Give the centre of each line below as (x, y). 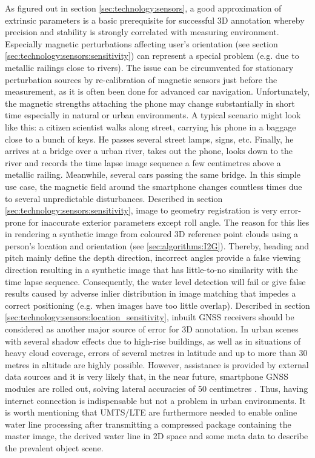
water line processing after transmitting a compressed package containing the (148, 424)
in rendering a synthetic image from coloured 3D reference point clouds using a (152, 234)
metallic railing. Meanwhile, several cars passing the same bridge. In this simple (153, 174)
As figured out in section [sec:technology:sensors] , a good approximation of (143, 8)
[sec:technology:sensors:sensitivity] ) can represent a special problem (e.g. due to (152, 56)
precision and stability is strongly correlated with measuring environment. (142, 32)
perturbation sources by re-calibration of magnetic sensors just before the (141, 79)
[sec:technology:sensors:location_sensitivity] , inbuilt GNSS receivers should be (150, 317)
